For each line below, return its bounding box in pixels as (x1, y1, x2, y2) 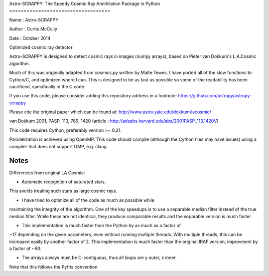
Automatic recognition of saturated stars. (21, 179, 106, 185)
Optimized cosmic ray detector (9, 44, 73, 50)
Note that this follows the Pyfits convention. (9, 264, 99, 270)
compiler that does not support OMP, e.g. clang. (9, 143, 108, 149)
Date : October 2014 (9, 35, 51, 41)
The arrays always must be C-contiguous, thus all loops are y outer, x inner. (21, 255, 177, 261)
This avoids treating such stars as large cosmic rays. (9, 188, 117, 194)
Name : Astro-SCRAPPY (9, 16, 59, 22)
